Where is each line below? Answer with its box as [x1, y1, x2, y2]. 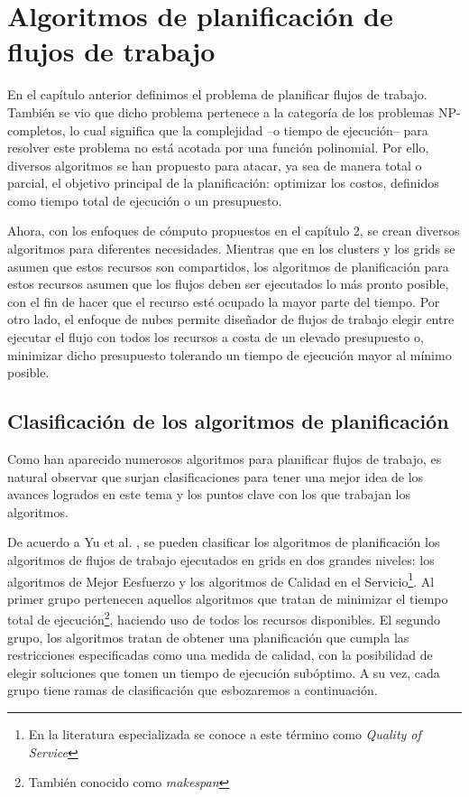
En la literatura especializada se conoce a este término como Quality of [28, 725, 421, 744]
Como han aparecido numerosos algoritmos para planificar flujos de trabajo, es [7, 449, 442, 468]
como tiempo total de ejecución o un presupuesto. [7, 190, 282, 209]
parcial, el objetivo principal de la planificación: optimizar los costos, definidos [7, 173, 439, 192]
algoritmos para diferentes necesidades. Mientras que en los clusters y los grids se [7, 239, 455, 258]
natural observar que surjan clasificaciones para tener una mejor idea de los [7, 467, 424, 486]
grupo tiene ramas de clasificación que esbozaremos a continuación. [7, 681, 378, 700]
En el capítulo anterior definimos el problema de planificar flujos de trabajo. [7, 85, 428, 104]
